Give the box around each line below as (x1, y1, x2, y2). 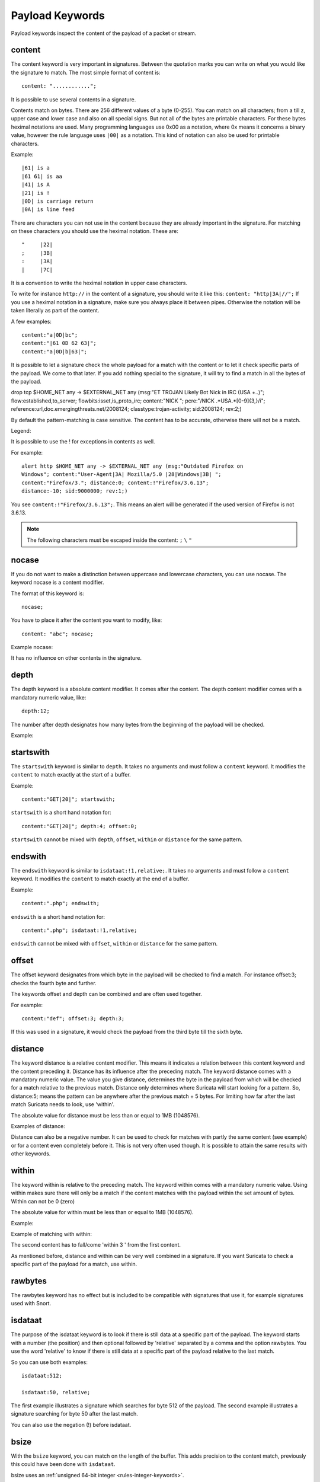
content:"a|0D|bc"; (21, 332, 78, 338)
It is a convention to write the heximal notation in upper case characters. (11, 279, 188, 287)
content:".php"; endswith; (21, 900, 100, 907)
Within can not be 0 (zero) (11, 1197, 75, 1205)
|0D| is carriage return (21, 197, 94, 205)
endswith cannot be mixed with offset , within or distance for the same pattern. (11, 940, 218, 947)
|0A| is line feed (21, 206, 75, 213)
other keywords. (11, 1150, 51, 1157)
